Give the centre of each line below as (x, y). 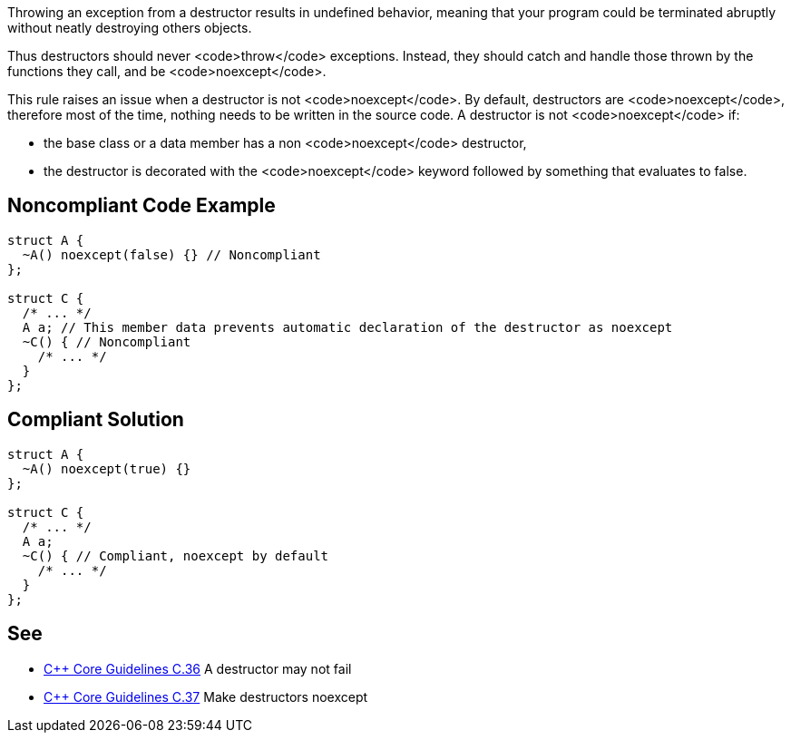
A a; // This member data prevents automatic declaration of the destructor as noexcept (347, 327)
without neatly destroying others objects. (130, 28)
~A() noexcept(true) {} (107, 468)
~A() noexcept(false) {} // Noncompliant (171, 254)
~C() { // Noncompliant (107, 341)
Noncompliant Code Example (142, 206)
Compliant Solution (96, 420)
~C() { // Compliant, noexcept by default (176, 555)
